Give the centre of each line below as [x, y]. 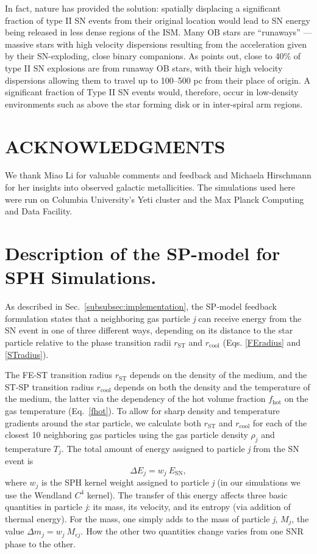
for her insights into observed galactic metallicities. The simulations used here [150, 187]
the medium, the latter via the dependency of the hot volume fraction [135, 399]
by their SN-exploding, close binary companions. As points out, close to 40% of [153, 56]
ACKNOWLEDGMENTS [115, 146]
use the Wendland [38, 494]
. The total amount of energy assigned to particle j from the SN [180, 448]
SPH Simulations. [81, 277]
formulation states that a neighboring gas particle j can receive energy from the [153, 318]
